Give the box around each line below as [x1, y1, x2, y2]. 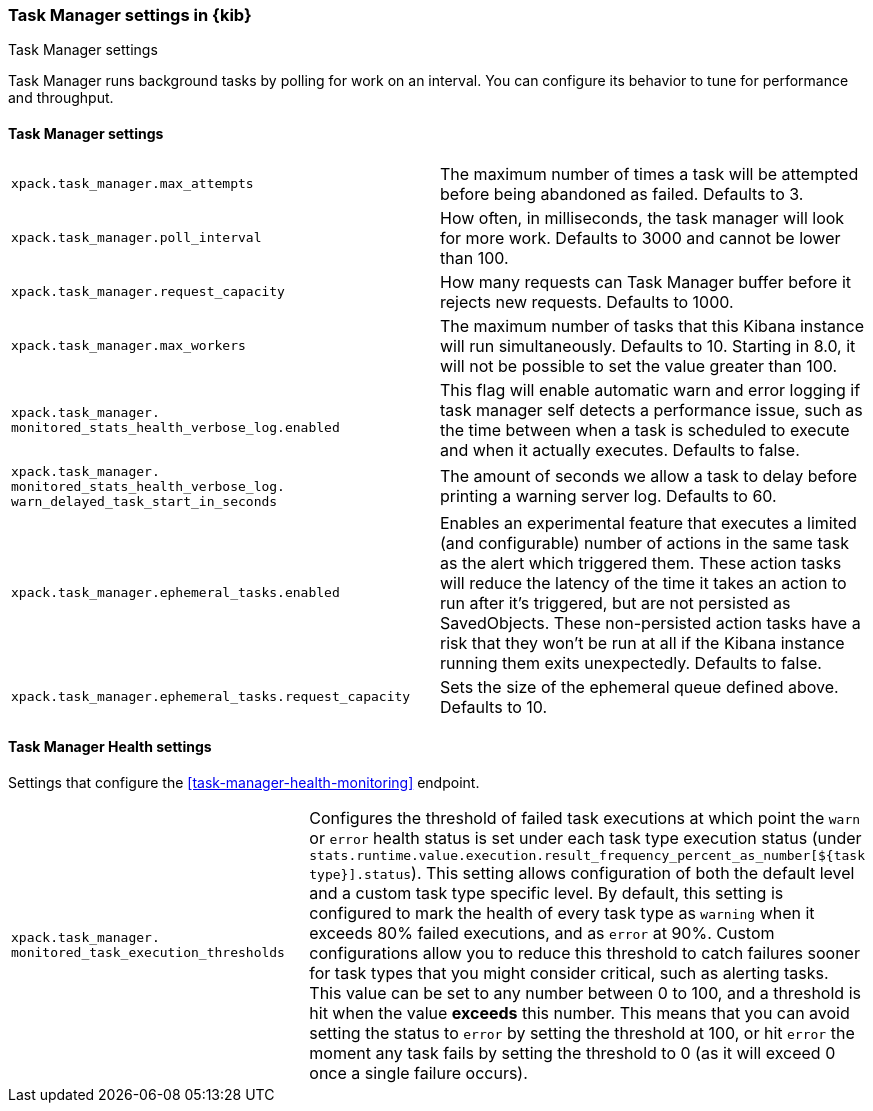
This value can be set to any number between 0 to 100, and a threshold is [309, 982, 861, 1003]
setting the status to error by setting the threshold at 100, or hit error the [309, 1022, 855, 1043]
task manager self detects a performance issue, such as [440, 399, 863, 420]
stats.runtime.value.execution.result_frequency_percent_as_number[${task [309, 847, 865, 863]
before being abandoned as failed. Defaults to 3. [440, 183, 804, 204]
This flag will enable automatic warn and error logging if [440, 379, 861, 400]
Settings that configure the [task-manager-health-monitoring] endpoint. [8, 773, 480, 791]
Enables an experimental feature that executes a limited [440, 512, 857, 533]
